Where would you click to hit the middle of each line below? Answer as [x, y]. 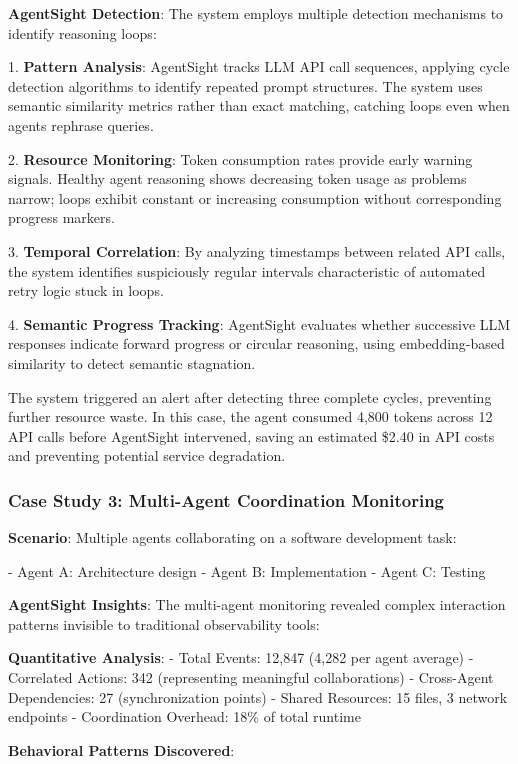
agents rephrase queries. [81, 124]
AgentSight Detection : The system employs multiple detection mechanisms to [256, 13]
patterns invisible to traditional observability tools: [164, 623]
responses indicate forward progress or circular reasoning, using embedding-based [256, 343]
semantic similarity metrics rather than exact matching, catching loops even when [259, 105]
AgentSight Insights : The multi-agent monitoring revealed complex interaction [257, 604]
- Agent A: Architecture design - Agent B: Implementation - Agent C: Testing [247, 570]
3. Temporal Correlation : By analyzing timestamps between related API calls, [257, 250]
